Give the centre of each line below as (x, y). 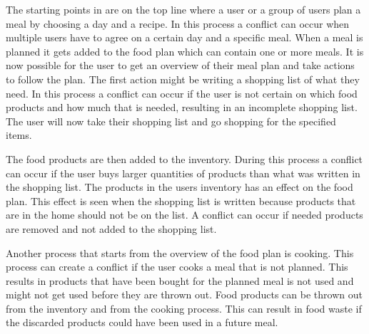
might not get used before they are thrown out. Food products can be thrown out (184, 294)
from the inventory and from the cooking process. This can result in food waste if (184, 308)
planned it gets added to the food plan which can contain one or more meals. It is (185, 51)
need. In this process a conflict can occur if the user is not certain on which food (182, 93)
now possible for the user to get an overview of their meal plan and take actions (180, 65)
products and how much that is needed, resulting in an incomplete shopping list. (182, 107)
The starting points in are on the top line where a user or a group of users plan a (183, 9)
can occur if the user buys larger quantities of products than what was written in (183, 173)
